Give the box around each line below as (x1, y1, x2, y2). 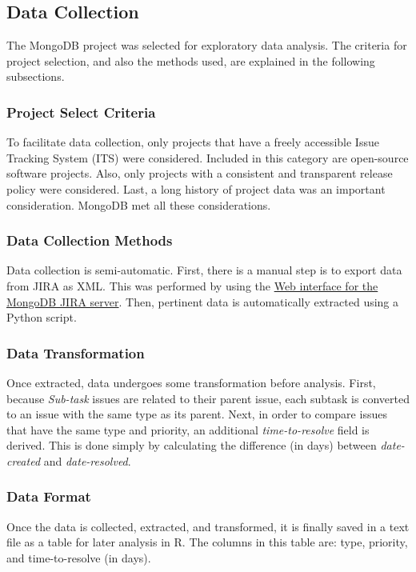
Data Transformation (6, 342, 145, 362)
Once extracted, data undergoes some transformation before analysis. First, (6, 374, 376, 390)
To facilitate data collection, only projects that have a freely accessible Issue (6, 134, 379, 150)
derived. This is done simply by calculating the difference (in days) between (6, 437, 377, 454)
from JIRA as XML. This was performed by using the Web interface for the (6, 277, 378, 294)
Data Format (6, 486, 91, 506)
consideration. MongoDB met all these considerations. (6, 196, 271, 213)
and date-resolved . (43, 452, 131, 469)
